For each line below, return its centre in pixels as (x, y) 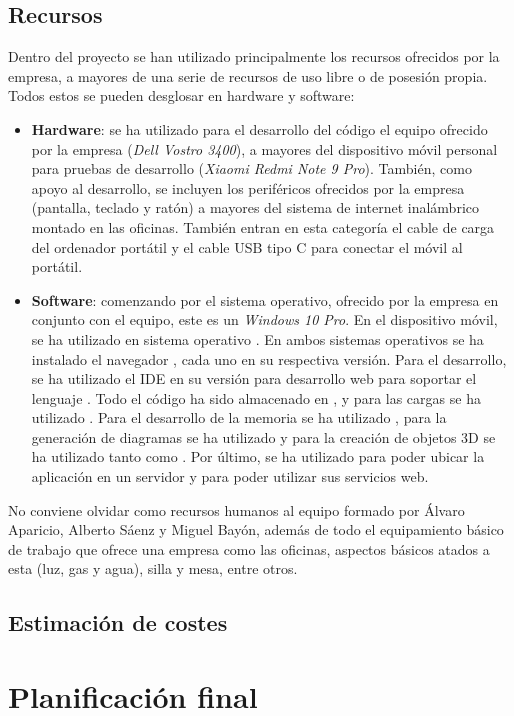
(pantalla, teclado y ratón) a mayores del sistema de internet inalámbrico (255, 207)
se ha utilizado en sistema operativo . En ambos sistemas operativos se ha (257, 338)
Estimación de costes (118, 622)
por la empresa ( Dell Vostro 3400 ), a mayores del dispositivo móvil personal (264, 148)
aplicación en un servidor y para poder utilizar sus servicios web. (230, 476)
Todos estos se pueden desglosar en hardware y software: (181, 95)
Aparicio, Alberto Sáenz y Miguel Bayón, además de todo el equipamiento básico (256, 529)
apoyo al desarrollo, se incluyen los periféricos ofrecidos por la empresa (248, 187)
